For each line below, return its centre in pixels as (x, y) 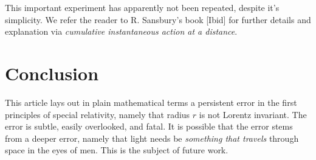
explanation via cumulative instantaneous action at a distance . (121, 31)
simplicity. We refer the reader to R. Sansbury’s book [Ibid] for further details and (158, 19)
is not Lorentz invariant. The (253, 114)
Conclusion (52, 73)
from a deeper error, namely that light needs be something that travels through (152, 138)
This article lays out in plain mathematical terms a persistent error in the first (151, 102)
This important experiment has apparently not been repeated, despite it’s (142, 7)
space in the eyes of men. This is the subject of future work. (117, 150)
